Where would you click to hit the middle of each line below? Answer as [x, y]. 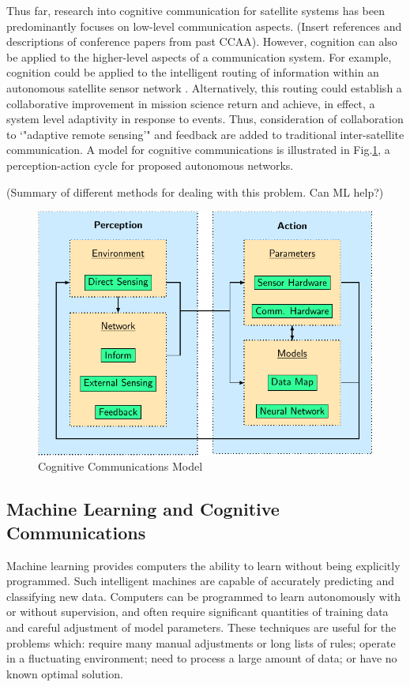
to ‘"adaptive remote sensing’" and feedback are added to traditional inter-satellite [205, 134]
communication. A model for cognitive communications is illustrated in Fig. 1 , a [198, 150]
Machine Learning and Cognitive [143, 509]
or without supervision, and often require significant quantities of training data [197, 612]
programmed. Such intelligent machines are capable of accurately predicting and [201, 581]
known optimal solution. [65, 673]
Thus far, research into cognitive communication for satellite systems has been [196, 10]
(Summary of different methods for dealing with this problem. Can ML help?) [195, 191]
